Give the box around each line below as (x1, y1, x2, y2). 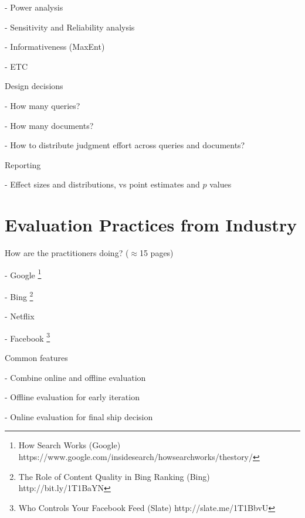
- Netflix (5, 310, 35, 322)
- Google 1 (5, 267, 42, 281)
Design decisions (5, 80, 63, 92)
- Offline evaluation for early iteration (5, 391, 140, 403)
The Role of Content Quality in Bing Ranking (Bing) (18, 470, 210, 482)
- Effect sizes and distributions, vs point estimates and (5, 178, 200, 190)
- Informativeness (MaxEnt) (5, 40, 105, 53)
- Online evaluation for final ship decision (5, 410, 153, 422)
